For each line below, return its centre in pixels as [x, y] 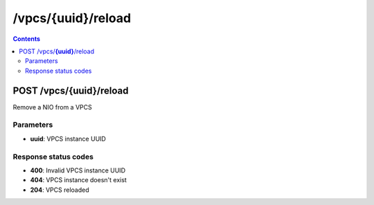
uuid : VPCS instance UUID [68, 139]
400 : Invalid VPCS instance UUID [78, 170]
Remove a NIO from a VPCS [53, 107]
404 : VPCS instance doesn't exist [79, 180]
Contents [27, 39]
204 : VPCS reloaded [60, 190]
